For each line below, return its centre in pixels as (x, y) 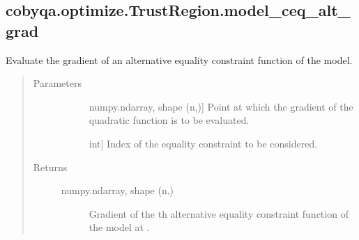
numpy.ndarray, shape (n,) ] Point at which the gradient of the (221, 106)
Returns (50, 167)
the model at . (119, 227)
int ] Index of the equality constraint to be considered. (203, 143)
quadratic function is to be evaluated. (169, 120)
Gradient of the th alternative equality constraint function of (219, 213)
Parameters (57, 83)
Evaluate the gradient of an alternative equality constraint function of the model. (179, 59)
